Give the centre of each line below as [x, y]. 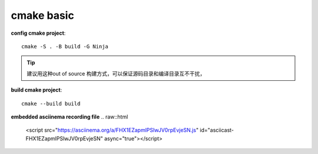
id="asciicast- [217, 130]
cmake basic [43, 15]
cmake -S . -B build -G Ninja [65, 46]
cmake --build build [51, 104]
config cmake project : [38, 33]
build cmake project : [37, 90]
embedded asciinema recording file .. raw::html [69, 117]
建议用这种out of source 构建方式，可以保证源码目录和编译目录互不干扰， [116, 73]
